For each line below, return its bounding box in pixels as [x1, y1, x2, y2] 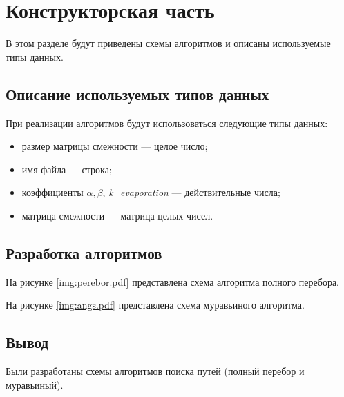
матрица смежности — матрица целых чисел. [21, 208, 213, 222]
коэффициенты [21, 185, 84, 200]
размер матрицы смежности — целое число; [21, 139, 208, 153]
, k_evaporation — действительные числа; [102, 185, 280, 200]
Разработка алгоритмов [6, 242, 162, 263]
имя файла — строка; [21, 162, 112, 176]
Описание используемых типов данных [6, 83, 269, 104]
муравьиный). [6, 377, 64, 391]
